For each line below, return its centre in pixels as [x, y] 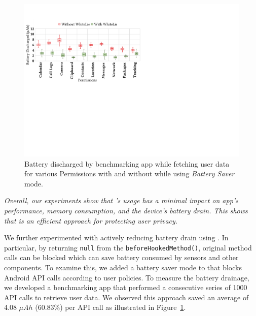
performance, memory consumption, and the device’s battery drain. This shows [126, 211]
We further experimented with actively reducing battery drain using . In [116, 238]
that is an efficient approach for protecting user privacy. [91, 220]
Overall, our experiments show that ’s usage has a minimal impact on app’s [121, 200]
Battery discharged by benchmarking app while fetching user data [127, 163]
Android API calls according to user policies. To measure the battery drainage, [127, 277]
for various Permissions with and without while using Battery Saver [130, 173]
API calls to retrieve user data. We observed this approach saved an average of [126, 297]
